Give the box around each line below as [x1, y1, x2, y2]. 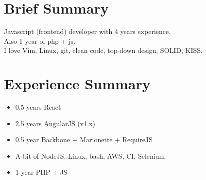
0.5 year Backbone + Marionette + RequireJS [15, 134, 153, 145]
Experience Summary [4, 74, 151, 94]
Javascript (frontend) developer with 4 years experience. [4, 26, 171, 36]
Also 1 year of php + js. [4, 35, 75, 46]
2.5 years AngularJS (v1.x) [15, 118, 95, 128]
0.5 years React [15, 102, 61, 112]
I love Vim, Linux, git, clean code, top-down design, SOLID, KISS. [4, 45, 203, 55]
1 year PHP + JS [15, 167, 68, 177]
